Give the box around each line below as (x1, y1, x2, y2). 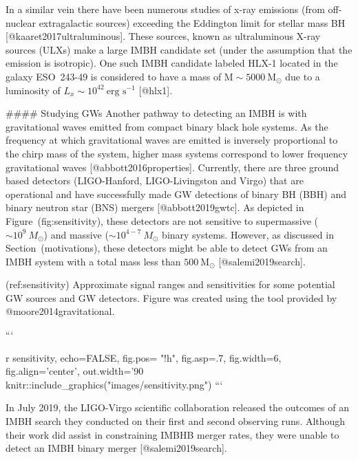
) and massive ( (43, 227, 109, 241)
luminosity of (6, 83, 61, 97)
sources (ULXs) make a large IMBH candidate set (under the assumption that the (6, 42, 352, 56)
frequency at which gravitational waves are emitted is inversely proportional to (6, 133, 338, 147)
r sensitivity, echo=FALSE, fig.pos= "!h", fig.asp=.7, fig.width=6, (6, 350, 282, 364)
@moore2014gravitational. (6, 304, 115, 318)
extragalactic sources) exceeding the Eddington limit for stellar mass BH (39, 15, 346, 30)
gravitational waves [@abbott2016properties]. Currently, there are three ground (6, 160, 339, 174)
